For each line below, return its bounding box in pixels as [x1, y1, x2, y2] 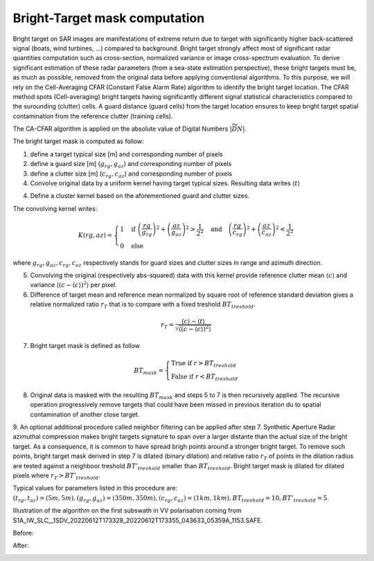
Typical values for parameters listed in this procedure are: [12, 484, 178, 493]
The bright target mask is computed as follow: [12, 137, 145, 145]
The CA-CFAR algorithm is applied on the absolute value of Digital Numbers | [12, 125, 232, 133]
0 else [120, 242, 144, 250]
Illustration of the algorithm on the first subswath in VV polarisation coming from [12, 506, 242, 515]
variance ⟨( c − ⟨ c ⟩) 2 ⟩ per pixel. [30, 280, 118, 289]
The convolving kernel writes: [12, 204, 98, 212]
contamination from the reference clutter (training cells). [12, 111, 173, 120]
